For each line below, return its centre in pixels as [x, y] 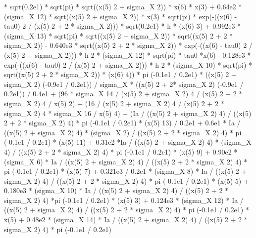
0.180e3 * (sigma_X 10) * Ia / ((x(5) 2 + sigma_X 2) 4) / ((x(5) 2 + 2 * [116, 190]
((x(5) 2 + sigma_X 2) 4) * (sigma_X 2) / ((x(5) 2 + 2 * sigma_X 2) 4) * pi [123, 132]
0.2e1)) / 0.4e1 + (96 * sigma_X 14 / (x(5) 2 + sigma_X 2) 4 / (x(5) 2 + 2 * [123, 94]
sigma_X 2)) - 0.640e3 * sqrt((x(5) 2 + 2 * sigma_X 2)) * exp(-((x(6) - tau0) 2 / [128, 45]
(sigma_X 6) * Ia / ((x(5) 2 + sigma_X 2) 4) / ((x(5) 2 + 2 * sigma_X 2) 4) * [126, 161]
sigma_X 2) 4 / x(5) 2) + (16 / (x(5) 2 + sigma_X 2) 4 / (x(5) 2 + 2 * [114, 103]
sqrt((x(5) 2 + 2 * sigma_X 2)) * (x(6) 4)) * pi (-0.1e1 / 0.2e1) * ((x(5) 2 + [120, 74]
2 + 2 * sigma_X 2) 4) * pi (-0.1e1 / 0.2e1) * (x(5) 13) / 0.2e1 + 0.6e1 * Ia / [122, 123]
